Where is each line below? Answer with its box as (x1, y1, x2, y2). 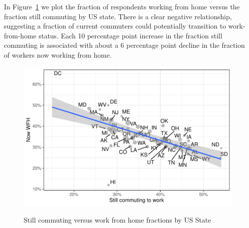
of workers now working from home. (4, 49, 112, 60)
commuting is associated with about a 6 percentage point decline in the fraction (4, 40, 245, 50)
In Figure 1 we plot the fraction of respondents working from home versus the (4, 1, 240, 11)
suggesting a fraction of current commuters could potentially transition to (4, 21, 226, 31)
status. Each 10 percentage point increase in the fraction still (38, 30, 222, 40)
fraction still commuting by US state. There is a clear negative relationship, (4, 11, 232, 21)
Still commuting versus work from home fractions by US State (24, 214, 211, 225)
